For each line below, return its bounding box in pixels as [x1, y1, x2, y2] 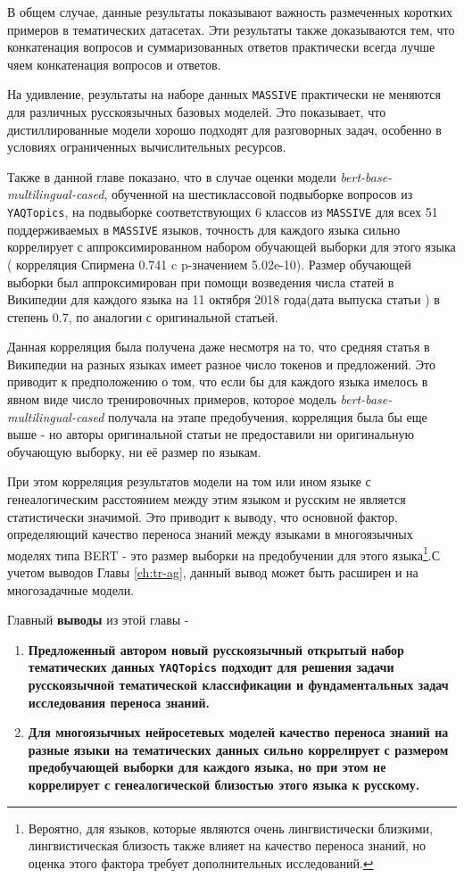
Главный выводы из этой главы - [7, 610, 189, 629]
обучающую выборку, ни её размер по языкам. [7, 442, 261, 460]
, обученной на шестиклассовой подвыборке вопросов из [104, 185, 413, 203]
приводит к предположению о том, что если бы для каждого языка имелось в [7, 372, 428, 391]
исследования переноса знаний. [28, 692, 210, 711]
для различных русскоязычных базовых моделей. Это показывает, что [7, 103, 386, 121]
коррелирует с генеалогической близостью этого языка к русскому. [28, 775, 420, 794]
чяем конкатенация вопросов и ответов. [7, 54, 221, 73]
